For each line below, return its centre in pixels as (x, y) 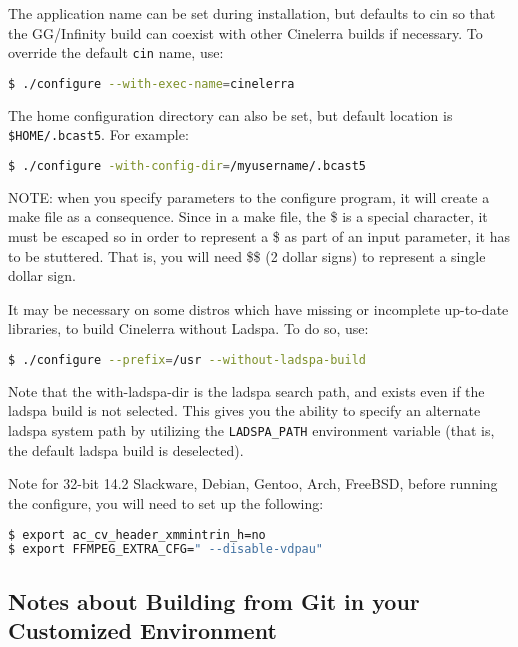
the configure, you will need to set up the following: (166, 502)
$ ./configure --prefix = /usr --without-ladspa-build (187, 360)
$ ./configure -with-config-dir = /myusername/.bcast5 (187, 165)
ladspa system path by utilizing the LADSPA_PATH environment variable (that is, (251, 430)
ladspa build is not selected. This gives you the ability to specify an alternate (244, 410)
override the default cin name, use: (116, 52)
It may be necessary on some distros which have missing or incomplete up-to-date (258, 308)
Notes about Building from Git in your (214, 600)
